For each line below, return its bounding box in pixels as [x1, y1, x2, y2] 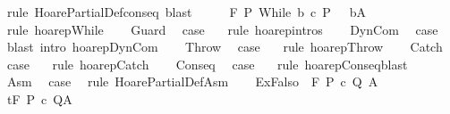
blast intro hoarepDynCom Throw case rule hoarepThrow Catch [6, 37, 443, 56]
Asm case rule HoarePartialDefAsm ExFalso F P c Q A [6, 72, 378, 91]
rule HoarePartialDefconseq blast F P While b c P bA [6, 3, 367, 20]
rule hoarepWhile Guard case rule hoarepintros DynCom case [6, 20, 438, 38]
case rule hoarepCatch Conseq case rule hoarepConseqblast [6, 54, 408, 73]
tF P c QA [6, 89, 72, 108]
